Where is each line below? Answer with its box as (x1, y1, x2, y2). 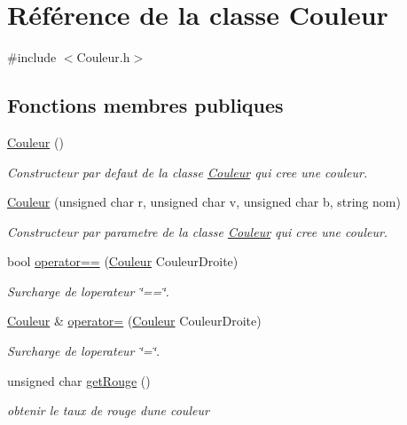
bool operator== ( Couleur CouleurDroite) (7, 252, 239, 271)
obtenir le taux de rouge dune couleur (7, 401, 209, 420)
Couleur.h (76, 48, 130, 67)
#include (7, 48, 57, 67)
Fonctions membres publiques (7, 91, 284, 119)
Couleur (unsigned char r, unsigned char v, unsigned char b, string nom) (7, 193, 401, 211)
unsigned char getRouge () (7, 371, 151, 390)
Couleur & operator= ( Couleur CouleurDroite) (7, 311, 262, 330)
